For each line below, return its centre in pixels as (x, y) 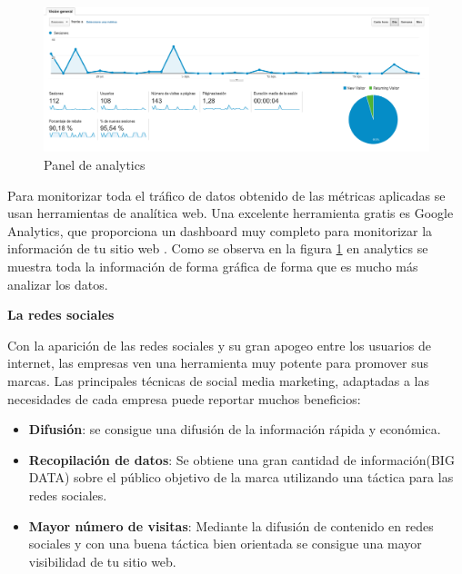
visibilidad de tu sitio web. (102, 561)
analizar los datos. (58, 284)
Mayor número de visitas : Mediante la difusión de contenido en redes (231, 525)
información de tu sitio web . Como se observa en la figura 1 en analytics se (218, 248)
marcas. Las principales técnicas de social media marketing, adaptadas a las (218, 380)
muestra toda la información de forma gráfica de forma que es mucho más (213, 266)
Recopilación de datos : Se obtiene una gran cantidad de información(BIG (241, 459)
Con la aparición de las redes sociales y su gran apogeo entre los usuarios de (219, 345)
